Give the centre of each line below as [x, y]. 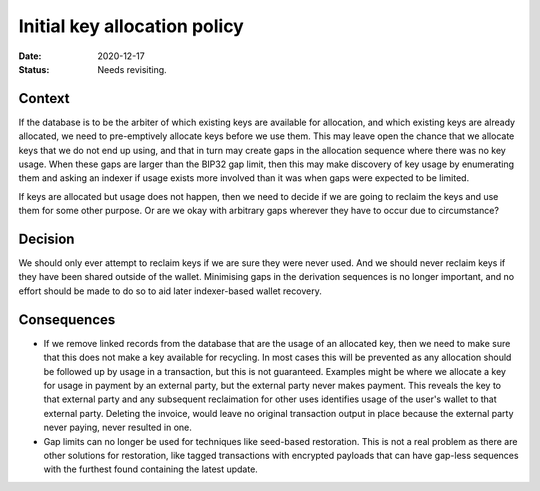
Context [44, 98]
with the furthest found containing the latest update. [151, 469]
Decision [46, 239]
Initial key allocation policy [131, 26]
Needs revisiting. [132, 69]
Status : [34, 69]
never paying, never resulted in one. [117, 427]
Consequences [67, 319]
